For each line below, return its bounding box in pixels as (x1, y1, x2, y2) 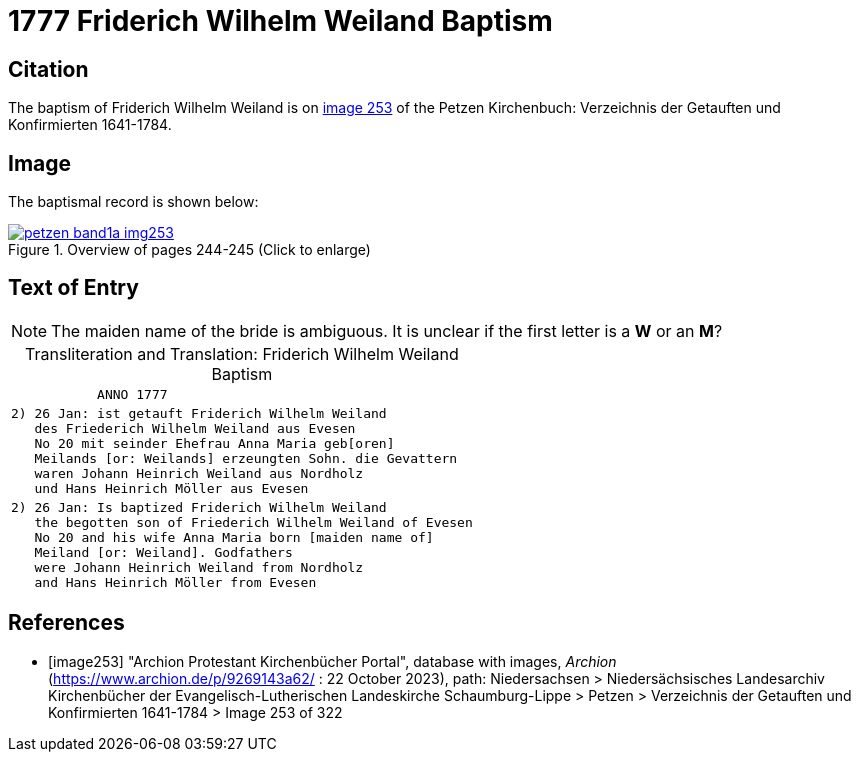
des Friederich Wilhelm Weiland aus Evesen (34, 420, 356, 436)
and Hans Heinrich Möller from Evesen (34, 574, 317, 590)
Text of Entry (8, 275, 139, 301)
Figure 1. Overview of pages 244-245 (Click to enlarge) (8, 241, 371, 259)
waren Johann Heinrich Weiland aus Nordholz (34, 465, 364, 481)
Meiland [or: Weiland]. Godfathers (34, 544, 293, 560)
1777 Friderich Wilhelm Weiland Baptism (8, 4, 553, 38)
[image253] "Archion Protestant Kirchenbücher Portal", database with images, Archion (48, 652, 617, 670)
